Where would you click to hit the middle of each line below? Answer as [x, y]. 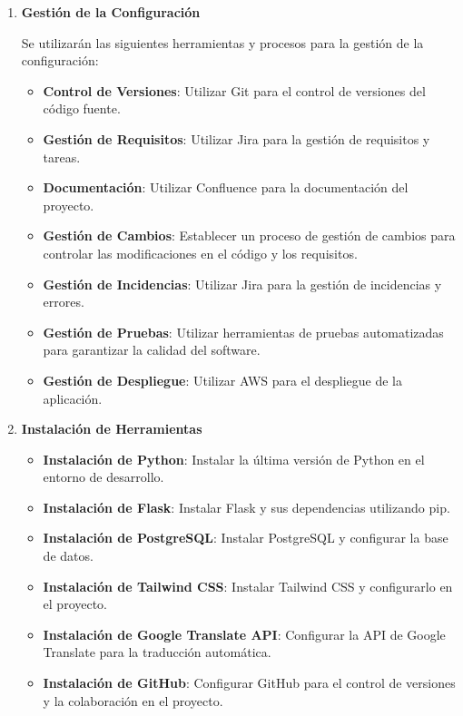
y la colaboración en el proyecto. [133, 700]
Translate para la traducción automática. [157, 652]
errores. [64, 302]
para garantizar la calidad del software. [152, 350]
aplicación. [73, 398]
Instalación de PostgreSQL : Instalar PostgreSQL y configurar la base [246, 538]
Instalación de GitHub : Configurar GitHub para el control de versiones [249, 683]
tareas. [62, 157]
